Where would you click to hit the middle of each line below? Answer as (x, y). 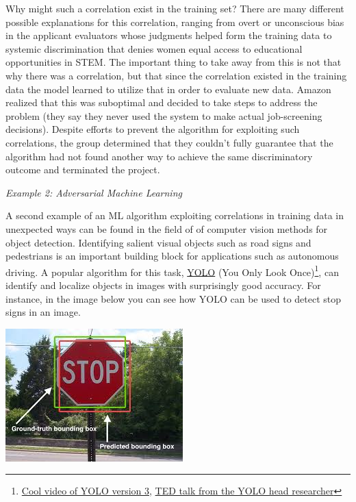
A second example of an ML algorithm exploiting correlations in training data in (175, 215)
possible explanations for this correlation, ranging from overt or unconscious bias (175, 22)
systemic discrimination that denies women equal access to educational (154, 48)
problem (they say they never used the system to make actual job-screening (164, 115)
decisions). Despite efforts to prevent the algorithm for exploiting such (153, 129)
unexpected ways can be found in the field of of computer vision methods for (167, 228)
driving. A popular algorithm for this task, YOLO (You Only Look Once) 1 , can (172, 271)
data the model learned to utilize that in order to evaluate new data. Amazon (168, 89)
